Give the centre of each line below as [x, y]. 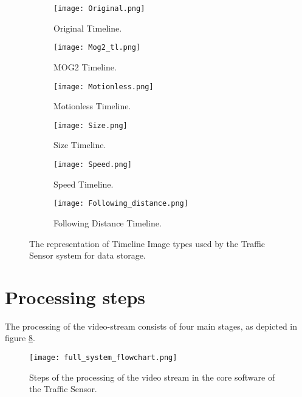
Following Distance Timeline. [108, 222]
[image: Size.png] [91, 125]
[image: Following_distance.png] [121, 204]
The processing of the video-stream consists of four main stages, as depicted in [151, 326]
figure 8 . [20, 338]
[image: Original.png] [99, 8]
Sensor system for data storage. [88, 255]
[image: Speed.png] [93, 165]
